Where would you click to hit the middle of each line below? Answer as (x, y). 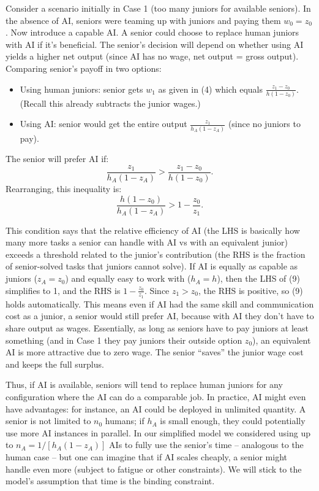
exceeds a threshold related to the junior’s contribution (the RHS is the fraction (156, 254)
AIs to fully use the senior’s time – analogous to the (206, 445)
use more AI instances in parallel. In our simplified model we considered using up (158, 432)
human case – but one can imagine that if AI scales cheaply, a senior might (146, 457)
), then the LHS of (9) (258, 278)
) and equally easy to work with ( (128, 278)
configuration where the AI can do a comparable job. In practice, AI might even (156, 397)
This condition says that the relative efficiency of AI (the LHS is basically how (153, 230)
